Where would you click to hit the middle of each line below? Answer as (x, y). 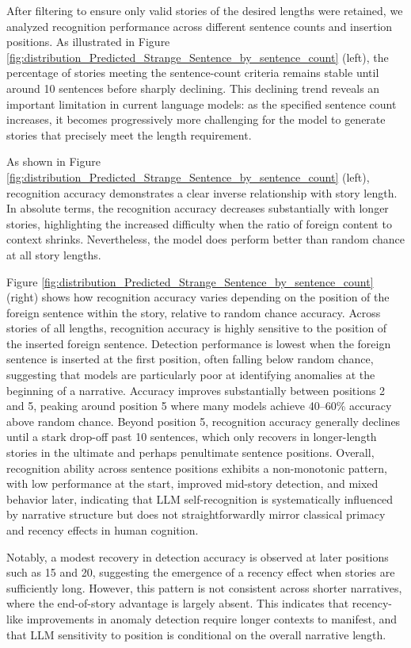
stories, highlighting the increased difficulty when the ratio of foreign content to (199, 223)
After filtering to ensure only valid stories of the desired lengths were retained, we (205, 10)
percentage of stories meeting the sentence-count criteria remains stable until (193, 73)
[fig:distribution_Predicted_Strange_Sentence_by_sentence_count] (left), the (198, 57)
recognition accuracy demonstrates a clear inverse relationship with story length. (202, 192)
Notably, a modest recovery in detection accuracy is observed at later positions (198, 556)
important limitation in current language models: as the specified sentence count (202, 104)
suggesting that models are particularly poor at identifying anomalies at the (191, 375)
